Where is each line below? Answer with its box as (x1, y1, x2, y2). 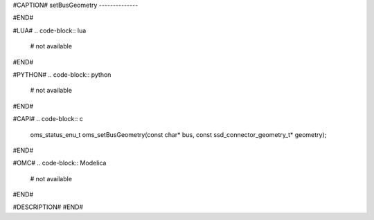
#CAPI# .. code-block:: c (12, 115, 83, 123)
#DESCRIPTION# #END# (12, 203, 83, 211)
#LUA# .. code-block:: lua (12, 26, 87, 35)
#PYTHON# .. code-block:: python (12, 70, 112, 79)
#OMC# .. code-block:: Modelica (12, 159, 107, 167)
